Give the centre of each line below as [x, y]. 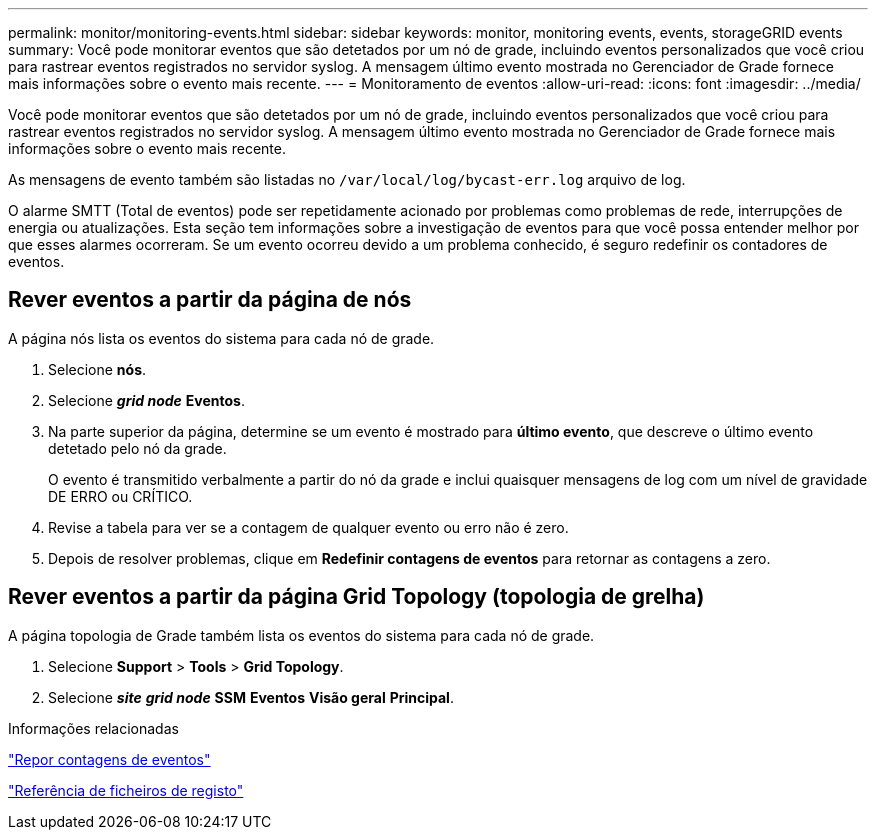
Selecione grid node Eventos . [146, 400]
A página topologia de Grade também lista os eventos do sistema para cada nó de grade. [301, 635]
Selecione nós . [97, 369]
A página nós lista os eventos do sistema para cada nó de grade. [221, 338]
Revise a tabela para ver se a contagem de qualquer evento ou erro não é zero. [308, 527]
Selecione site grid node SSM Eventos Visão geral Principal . [251, 697]
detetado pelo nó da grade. [137, 448]
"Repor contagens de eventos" [109, 759]
